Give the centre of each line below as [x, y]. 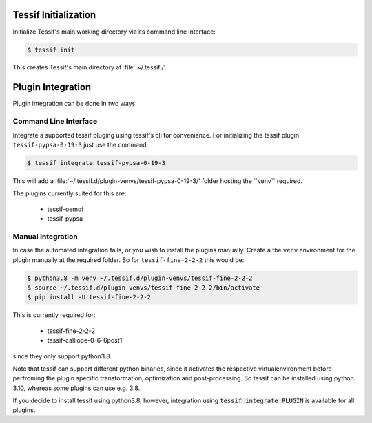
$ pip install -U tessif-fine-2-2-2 [89, 297]
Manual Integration [45, 236]
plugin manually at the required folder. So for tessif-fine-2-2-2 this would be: [128, 260]
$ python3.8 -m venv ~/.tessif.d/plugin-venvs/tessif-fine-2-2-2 [140, 278]
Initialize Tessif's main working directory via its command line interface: [114, 32]
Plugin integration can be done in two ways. [75, 104]
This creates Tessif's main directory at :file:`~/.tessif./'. [90, 67]
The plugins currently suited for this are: [70, 193]
